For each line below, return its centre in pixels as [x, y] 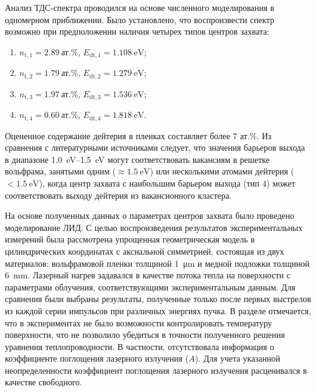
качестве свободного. [43, 382]
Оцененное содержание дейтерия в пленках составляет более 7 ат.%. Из [138, 135]
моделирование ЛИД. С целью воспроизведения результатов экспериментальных [154, 227]
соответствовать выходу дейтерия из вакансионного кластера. [118, 195]
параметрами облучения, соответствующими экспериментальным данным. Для [150, 287]
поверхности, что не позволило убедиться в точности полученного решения [145, 335]
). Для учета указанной [237, 358]
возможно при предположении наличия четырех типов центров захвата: [137, 31]
